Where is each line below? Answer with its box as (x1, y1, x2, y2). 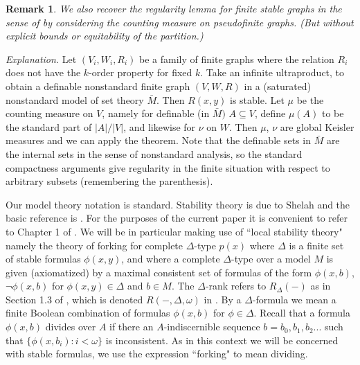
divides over (45, 319, 96, 334)
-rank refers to (205, 278, 267, 293)
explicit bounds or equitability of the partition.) (6, 28, 204, 43)
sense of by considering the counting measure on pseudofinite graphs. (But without (6, 15, 354, 29)
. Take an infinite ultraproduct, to (200, 65, 345, 80)
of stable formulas (6, 251, 81, 266)
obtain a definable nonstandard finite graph (6, 78, 190, 93)
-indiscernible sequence (163, 319, 260, 334)
